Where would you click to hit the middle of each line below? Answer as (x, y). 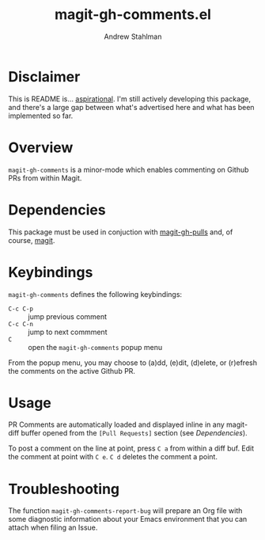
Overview (41, 147)
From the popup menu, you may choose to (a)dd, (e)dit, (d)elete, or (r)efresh (132, 363)
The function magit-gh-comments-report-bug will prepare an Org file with (125, 511)
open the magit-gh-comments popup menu (95, 347)
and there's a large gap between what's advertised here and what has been (131, 107)
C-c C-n (21, 324)
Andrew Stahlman (133, 36)
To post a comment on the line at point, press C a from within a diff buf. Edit (131, 448)
